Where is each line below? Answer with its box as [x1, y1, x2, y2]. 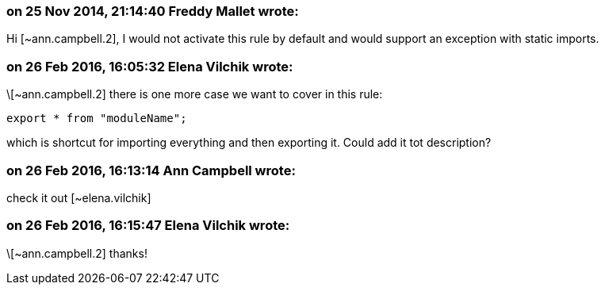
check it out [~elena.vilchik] [6, 190, 151, 205]
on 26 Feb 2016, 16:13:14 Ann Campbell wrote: [6, 162, 296, 178]
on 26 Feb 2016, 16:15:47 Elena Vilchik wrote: [6, 217, 290, 234]
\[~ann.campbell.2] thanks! [6, 246, 147, 260]
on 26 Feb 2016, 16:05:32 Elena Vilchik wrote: [6, 58, 293, 75]
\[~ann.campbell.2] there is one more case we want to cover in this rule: [6, 87, 383, 101]
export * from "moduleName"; [6, 112, 187, 125]
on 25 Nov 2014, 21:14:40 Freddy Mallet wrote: [6, 3, 299, 19]
